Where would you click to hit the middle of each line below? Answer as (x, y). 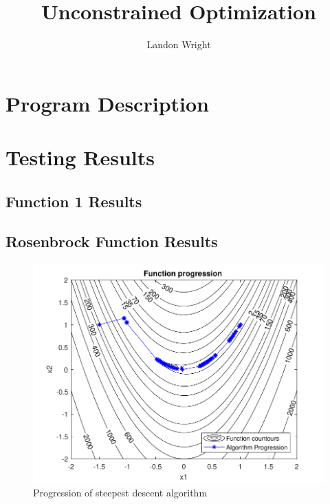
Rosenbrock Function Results (112, 241)
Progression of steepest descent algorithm (120, 493)
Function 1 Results (74, 201)
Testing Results (80, 157)
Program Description (107, 103)
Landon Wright (179, 44)
